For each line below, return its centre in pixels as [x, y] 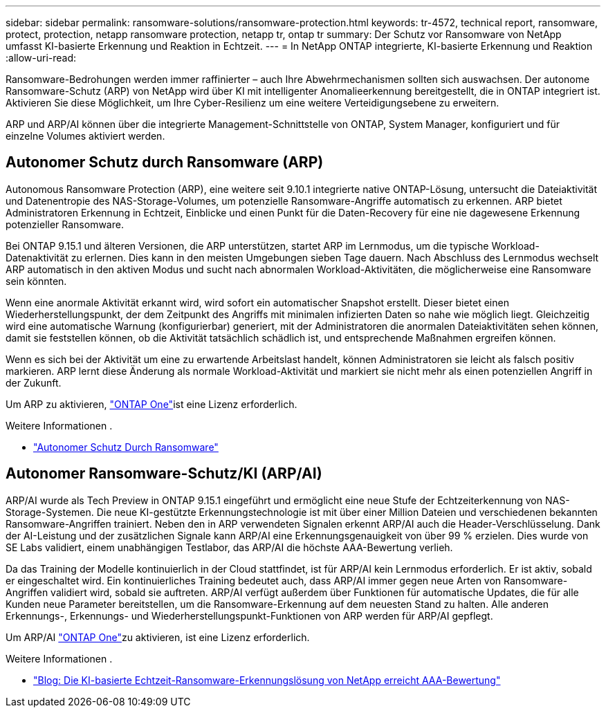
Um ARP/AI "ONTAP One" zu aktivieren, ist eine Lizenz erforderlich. [158, 637]
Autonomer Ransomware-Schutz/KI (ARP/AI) [164, 474]
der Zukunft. [34, 382]
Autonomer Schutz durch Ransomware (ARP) [165, 163]
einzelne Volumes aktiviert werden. [85, 136]
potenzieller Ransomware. [65, 224]
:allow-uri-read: [41, 58]
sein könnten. [36, 281]
